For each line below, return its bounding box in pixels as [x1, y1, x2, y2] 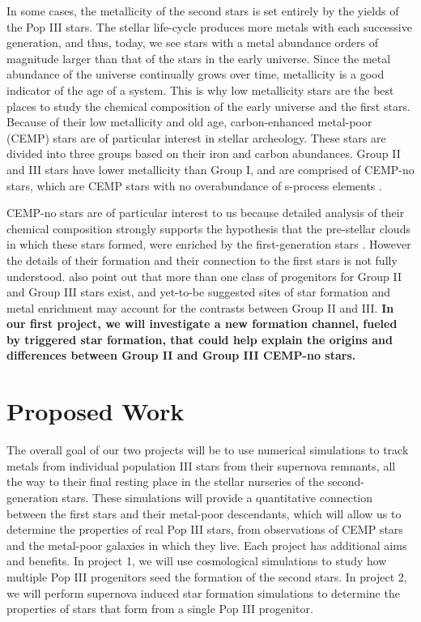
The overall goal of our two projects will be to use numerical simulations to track [6, 441, 409, 458]
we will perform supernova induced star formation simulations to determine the [6, 584, 400, 601]
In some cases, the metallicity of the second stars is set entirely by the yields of [6, 2, 399, 19]
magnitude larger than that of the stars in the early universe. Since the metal [6, 49, 391, 66]
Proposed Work [6, 394, 185, 428]
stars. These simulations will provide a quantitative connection [62, 488, 373, 505]
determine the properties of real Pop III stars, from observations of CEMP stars [6, 521, 403, 538]
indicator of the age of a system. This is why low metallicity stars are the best [6, 81, 394, 98]
